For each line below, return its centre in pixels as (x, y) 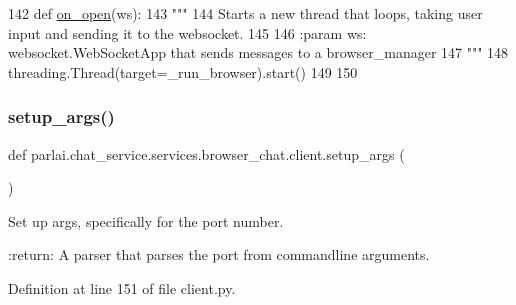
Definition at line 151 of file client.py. (122, 287)
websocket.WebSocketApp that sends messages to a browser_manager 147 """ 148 (258, 52)
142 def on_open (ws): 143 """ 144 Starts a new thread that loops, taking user (245, 13)
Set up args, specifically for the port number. (146, 220)
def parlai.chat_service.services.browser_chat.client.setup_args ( (206, 153)
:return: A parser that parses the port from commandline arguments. (219, 254)
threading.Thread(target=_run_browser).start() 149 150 (183, 71)
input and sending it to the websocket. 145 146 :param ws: (187, 32)
